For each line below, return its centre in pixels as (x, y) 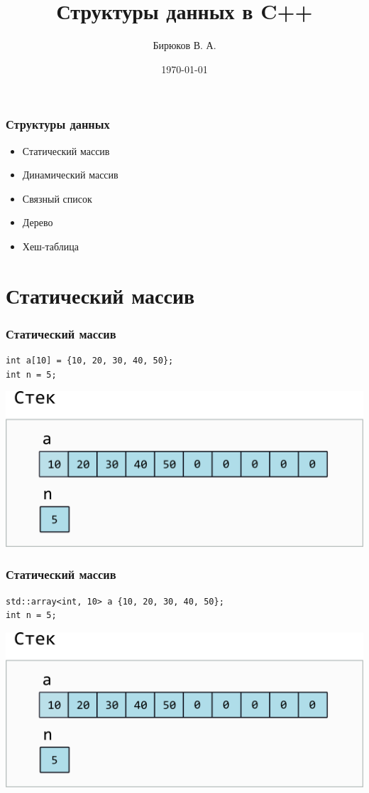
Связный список (57, 198)
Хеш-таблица (51, 246)
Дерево (38, 222)
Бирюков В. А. (184, 45)
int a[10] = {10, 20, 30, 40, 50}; (90, 361)
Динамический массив (70, 175)
